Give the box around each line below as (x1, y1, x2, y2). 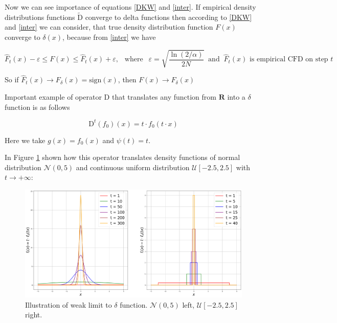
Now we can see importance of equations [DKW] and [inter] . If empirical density (5, 2, 256, 12)
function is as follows (5, 101, 70, 112)
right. (25, 309, 42, 320)
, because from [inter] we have (62, 32, 156, 42)
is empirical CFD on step (249, 56, 328, 63)
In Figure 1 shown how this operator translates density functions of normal (5, 152, 240, 163)
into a (227, 91, 245, 102)
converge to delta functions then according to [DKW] (85, 11, 252, 22)
